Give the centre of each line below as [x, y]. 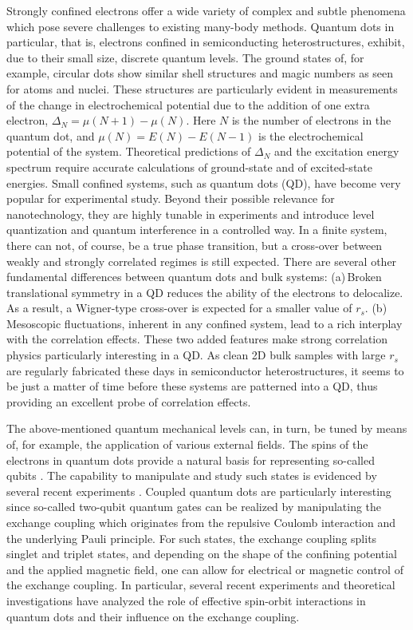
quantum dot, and [51, 135]
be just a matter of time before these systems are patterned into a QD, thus [192, 386]
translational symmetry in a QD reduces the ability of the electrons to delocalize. [205, 292]
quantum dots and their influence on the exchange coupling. [153, 616]
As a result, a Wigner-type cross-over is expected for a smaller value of [179, 308]
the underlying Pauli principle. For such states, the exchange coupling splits [192, 538]
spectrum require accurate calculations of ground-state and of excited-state [189, 166]
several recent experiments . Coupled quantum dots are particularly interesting [199, 491]
